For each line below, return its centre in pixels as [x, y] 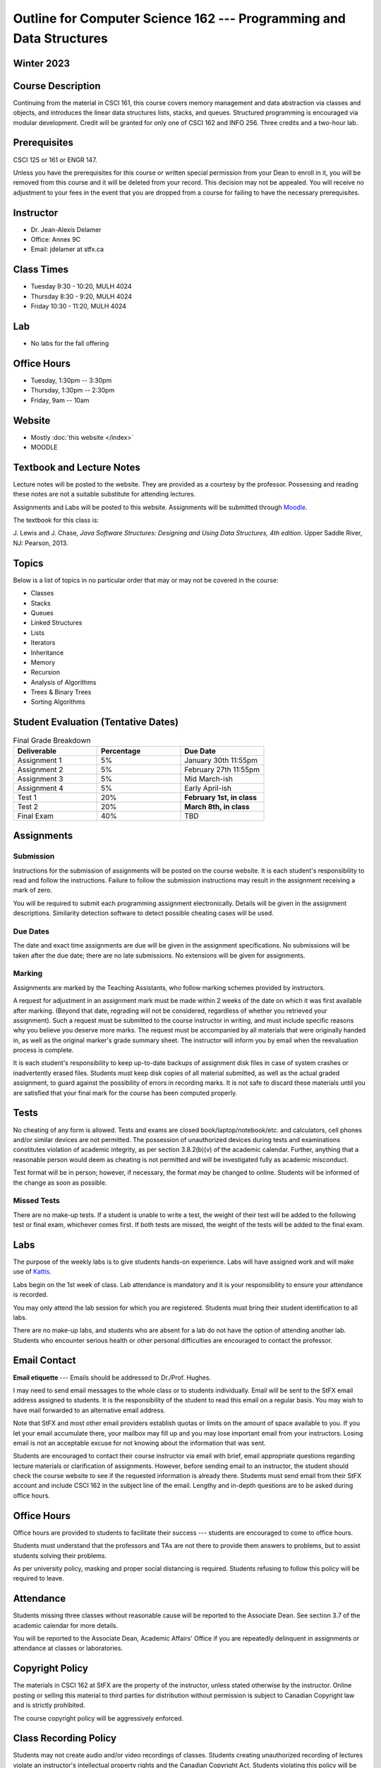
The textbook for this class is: [56, 520]
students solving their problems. [60, 1555]
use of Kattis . [32, 1272]
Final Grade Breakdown [52, 740]
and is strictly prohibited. [49, 1705]
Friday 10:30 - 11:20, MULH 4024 [79, 306]
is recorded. [31, 1295]
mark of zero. [32, 890]
